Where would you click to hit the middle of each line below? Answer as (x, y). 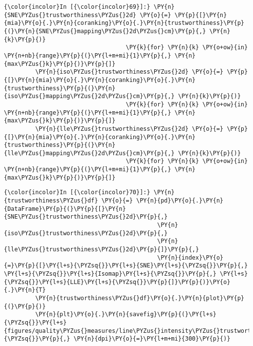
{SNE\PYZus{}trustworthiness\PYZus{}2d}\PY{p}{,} (86, 217)
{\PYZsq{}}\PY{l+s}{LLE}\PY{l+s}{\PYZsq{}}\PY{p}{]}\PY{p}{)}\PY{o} (117, 282)
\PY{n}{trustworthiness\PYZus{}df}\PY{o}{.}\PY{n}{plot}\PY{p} (140, 298)
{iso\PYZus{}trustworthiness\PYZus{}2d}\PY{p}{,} (86, 233)
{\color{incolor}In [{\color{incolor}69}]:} (77, 7)
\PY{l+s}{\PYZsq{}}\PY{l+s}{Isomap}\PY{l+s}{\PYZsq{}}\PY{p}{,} (110, 274)
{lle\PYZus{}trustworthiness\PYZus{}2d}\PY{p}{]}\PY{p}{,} (101, 250)
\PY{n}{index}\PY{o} (190, 257)
